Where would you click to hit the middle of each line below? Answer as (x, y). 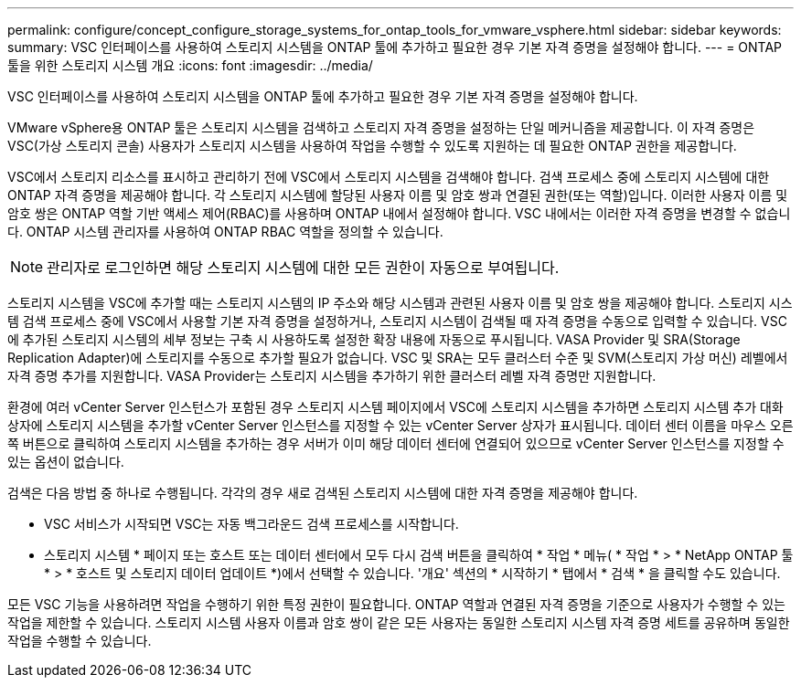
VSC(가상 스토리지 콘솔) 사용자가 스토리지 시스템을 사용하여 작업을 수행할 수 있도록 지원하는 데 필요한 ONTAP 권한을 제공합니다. (372, 146)
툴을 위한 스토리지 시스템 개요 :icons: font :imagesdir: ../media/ (190, 65)
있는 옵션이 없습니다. (66, 462)
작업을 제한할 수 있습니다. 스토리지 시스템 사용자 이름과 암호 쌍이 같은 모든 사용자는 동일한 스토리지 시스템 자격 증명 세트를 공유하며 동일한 (399, 622)
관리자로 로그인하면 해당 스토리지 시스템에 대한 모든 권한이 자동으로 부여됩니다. (303, 268)
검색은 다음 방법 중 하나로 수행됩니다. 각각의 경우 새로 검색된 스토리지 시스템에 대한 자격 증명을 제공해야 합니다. (323, 493)
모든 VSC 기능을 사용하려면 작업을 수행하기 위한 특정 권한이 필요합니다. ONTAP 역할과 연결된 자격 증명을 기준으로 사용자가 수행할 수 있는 (396, 604)
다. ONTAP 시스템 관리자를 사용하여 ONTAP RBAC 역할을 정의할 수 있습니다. (225, 232)
